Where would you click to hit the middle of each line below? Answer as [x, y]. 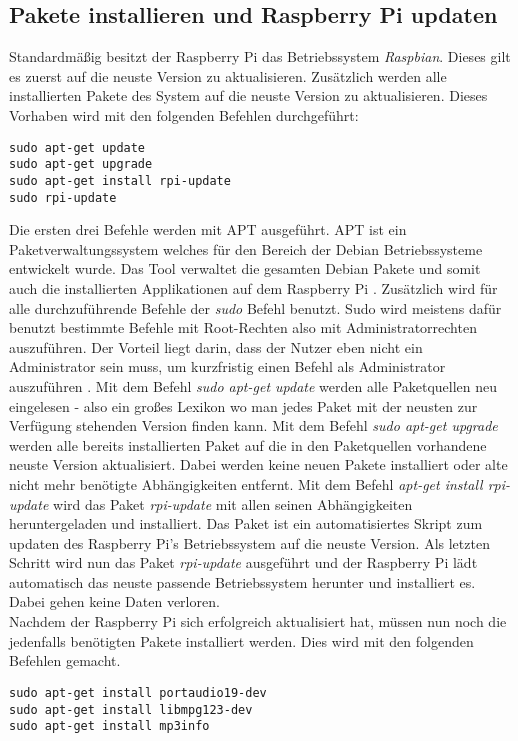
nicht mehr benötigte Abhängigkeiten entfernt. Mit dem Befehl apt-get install [246, 483]
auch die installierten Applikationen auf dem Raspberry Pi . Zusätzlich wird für [253, 287]
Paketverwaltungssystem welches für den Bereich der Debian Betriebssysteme [246, 248]
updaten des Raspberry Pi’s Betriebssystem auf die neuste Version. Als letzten [249, 542]
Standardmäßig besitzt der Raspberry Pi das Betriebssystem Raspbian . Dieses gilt [260, 56]
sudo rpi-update [63, 197]
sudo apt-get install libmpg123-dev [131, 709]
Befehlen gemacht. [65, 660]
